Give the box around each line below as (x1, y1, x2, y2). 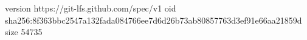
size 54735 (5, 25, 43, 38)
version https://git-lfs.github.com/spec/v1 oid (5, 2, 176, 14)
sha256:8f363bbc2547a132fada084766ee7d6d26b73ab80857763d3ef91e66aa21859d (5, 13, 302, 26)
